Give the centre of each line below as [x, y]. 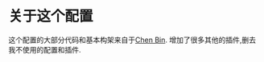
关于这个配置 [51, 16]
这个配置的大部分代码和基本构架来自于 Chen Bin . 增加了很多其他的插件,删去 [132, 40]
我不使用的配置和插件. [45, 49]
